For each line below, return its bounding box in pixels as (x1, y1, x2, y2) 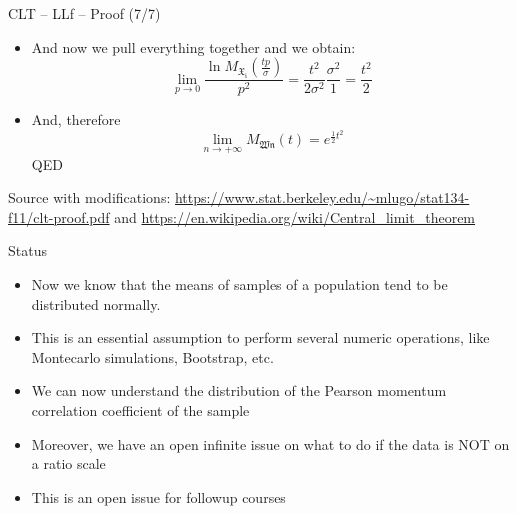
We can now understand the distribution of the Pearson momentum (31, 380, 447, 401)
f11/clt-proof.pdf (8, 206, 110, 227)
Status (8, 240, 47, 261)
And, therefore (31, 109, 121, 130)
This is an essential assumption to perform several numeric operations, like (31, 327, 490, 348)
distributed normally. (31, 293, 161, 314)
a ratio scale (31, 453, 106, 474)
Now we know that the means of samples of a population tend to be (31, 274, 448, 295)
